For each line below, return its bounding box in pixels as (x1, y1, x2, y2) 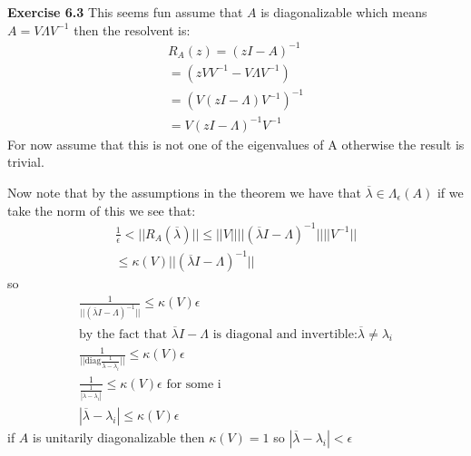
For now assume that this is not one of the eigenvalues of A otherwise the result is (7, 134, 465, 153)
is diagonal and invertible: (212, 327, 358, 341)
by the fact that (78, 327, 168, 341)
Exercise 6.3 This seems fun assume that (7, 3, 243, 21)
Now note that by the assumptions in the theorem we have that (7, 183, 361, 201)
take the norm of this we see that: (7, 200, 196, 219)
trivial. (7, 152, 44, 171)
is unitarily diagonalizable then (33, 427, 205, 446)
